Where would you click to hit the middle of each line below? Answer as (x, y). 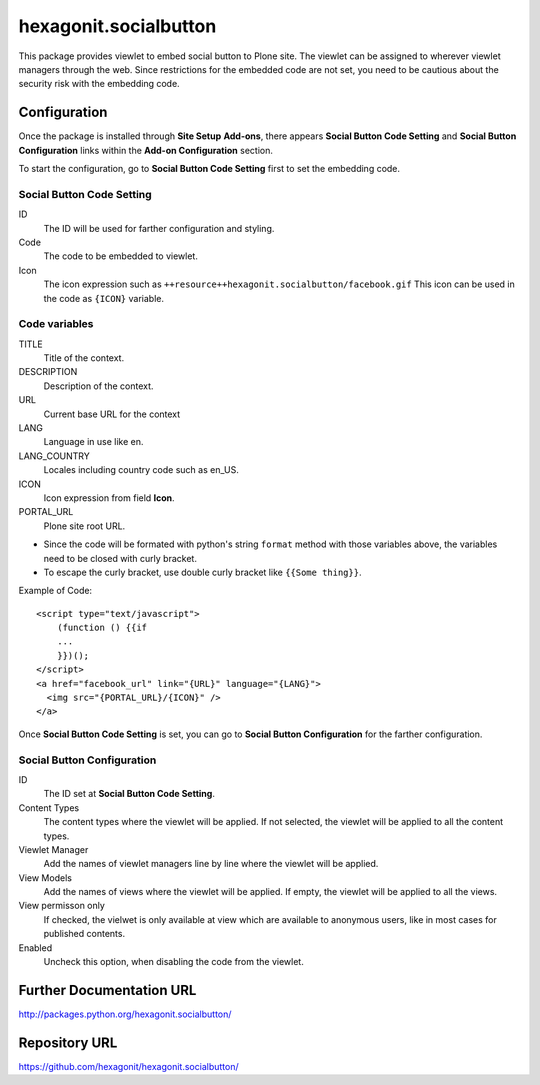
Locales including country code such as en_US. (141, 470)
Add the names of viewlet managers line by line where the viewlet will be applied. (211, 864)
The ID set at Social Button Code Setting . (129, 794)
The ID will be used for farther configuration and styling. (159, 228)
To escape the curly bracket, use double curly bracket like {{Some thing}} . (202, 572)
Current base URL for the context (112, 414)
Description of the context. (98, 386)
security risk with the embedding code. (99, 84)
